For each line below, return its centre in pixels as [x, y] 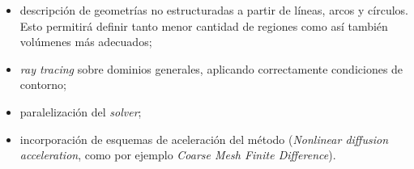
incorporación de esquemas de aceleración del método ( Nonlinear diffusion [204, 139]
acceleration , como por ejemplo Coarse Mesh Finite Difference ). [178, 155]
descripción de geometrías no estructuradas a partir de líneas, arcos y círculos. [214, 10]
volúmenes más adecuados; [86, 42]
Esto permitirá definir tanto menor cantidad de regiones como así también [204, 25]
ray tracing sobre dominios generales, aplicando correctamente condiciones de [211, 68]
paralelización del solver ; [81, 111]
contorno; [43, 84]
